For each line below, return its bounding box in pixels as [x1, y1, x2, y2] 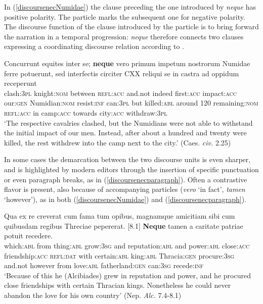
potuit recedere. [4, 230, 53, 241]
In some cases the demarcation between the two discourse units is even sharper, [4, 154, 251, 165]
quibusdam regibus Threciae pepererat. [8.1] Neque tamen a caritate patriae [4, 220, 243, 231]
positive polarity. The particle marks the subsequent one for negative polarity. [4, 11, 245, 22]
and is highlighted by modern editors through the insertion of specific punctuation [4, 164, 259, 174]
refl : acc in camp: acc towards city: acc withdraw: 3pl [4, 107, 167, 118]
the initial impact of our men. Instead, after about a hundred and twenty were [4, 127, 247, 138]
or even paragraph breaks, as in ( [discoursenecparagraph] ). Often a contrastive [4, 174, 247, 184]
